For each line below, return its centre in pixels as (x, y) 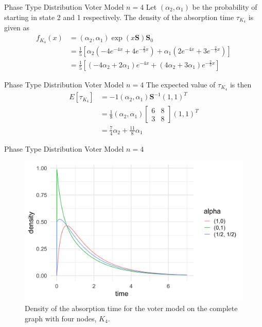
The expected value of (181, 84)
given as (17, 28)
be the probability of (225, 7)
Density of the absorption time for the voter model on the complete (131, 308)
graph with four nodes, (61, 318)
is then (241, 84)
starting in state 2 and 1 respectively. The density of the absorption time (119, 17)
